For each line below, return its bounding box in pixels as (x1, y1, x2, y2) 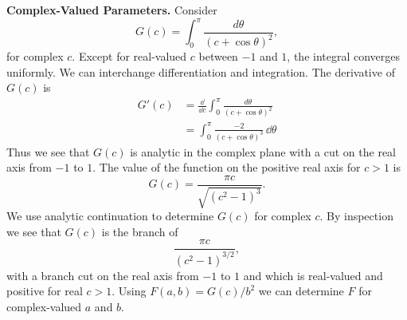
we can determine (258, 282, 344, 299)
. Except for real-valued (72, 48, 187, 65)
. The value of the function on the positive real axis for (92, 159, 361, 176)
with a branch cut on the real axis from (6, 267, 199, 283)
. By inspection (319, 207, 393, 224)
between (198, 48, 238, 65)
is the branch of (101, 223, 178, 239)
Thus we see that (6, 143, 90, 160)
